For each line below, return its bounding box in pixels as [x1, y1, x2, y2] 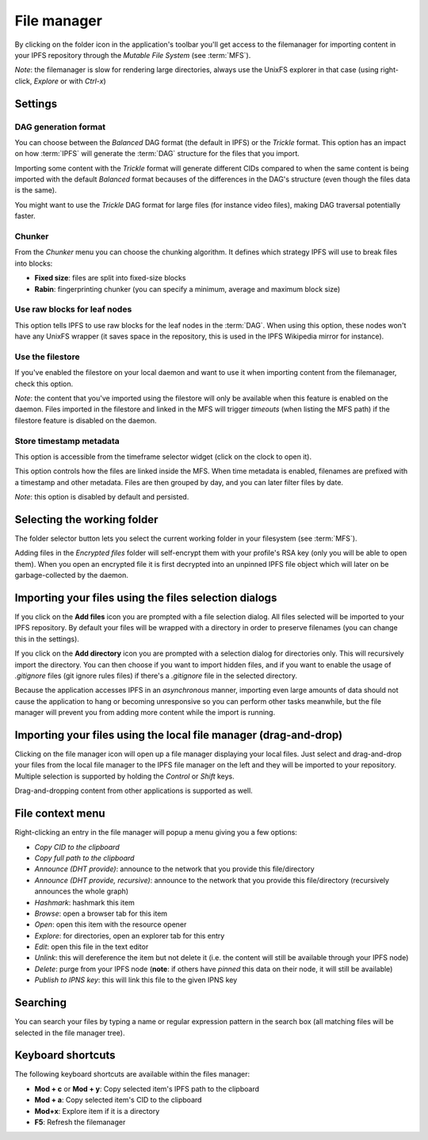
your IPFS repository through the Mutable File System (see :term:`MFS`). [14, 50, 251, 59]
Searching [14, 996, 67, 1010]
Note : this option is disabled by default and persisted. [14, 492, 189, 502]
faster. [14, 211, 36, 221]
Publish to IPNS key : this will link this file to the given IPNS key [34, 975, 238, 985]
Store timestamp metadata [14, 435, 120, 446]
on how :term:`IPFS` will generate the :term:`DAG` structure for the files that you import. [14, 149, 300, 159]
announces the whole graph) [34, 886, 129, 896]
